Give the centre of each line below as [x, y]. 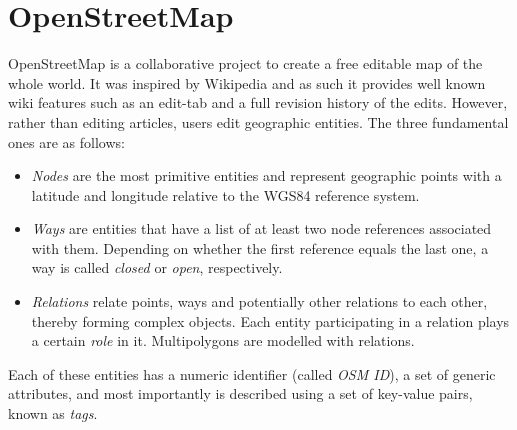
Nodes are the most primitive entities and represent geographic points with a [266, 175]
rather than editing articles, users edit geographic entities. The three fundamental [258, 121]
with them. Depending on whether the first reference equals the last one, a [260, 247]
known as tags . [53, 413]
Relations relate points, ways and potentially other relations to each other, [259, 301]
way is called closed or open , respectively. [157, 267]
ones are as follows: [66, 141]
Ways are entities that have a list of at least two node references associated [261, 228]
